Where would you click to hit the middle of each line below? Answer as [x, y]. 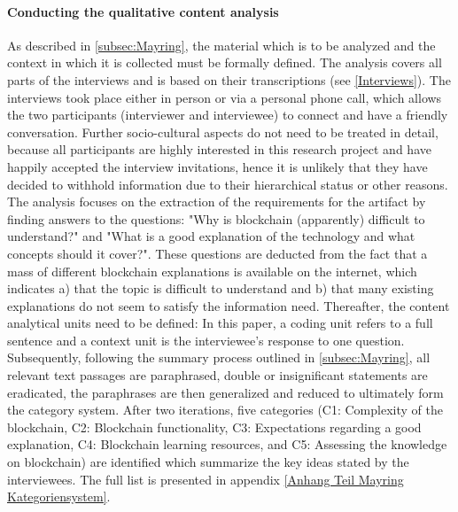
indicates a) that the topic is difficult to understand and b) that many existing [221, 288]
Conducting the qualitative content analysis [143, 11]
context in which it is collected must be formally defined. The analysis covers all [225, 62]
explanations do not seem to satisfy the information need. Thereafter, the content [229, 305]
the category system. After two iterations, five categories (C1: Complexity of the [225, 410]
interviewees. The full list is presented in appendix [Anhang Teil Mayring [206, 479]
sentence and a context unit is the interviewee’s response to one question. [206, 340]
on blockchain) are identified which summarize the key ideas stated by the [208, 462]
